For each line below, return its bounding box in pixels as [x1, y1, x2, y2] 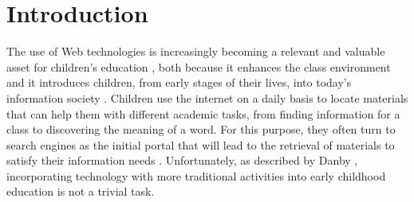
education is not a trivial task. [6, 183, 155, 200]
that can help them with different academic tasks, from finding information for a [6, 105, 400, 122]
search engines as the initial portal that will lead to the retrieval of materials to [6, 136, 395, 153]
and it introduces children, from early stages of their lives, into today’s [6, 74, 352, 91]
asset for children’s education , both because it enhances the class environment [6, 58, 391, 75]
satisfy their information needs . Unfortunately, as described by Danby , [6, 152, 358, 169]
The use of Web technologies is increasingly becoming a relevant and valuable [6, 43, 385, 60]
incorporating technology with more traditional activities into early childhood [6, 167, 386, 184]
